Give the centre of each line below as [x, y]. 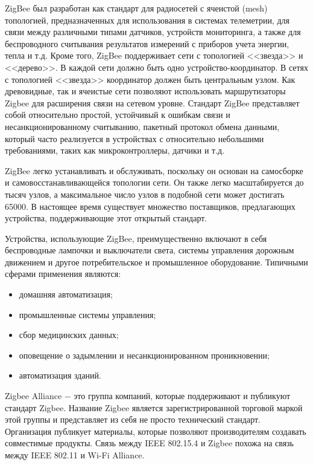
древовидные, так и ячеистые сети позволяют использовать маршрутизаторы [145, 91]
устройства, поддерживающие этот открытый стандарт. [106, 218]
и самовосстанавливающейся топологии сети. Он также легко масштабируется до [154, 182]
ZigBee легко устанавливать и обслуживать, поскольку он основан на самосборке [154, 170]
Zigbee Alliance [33, 396]
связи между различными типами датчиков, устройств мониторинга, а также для [153, 32]
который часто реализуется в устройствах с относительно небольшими [134, 138]
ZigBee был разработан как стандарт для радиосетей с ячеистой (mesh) [136, 8]
